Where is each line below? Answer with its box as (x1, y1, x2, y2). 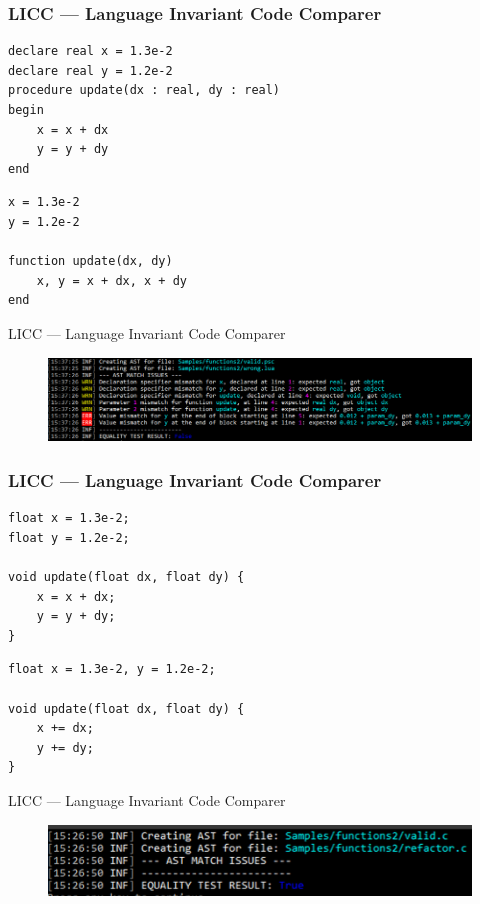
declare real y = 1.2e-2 (8, 63, 173, 78)
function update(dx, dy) (8, 254, 173, 269)
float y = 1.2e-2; (8, 530, 130, 545)
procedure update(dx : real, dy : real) (8, 83, 281, 98)
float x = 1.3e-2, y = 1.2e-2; (8, 662, 216, 677)
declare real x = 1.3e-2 (8, 44, 173, 59)
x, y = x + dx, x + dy (36, 273, 187, 288)
